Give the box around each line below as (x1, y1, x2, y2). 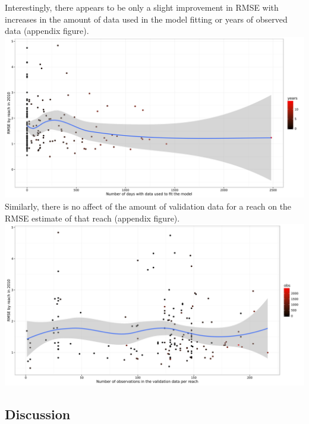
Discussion (5, 404, 71, 423)
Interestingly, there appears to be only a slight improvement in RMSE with (5, 1, 279, 13)
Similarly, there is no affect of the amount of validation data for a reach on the (5, 200, 292, 213)
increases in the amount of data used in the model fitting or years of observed (5, 13, 288, 25)
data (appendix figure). (5, 24, 89, 37)
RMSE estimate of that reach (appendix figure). (5, 211, 180, 224)
